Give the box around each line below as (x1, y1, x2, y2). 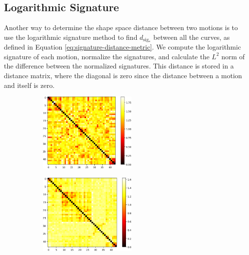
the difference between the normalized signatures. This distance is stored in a (4, 61, 234, 71)
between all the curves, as (153, 32, 230, 42)
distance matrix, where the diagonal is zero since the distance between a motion (4, 70, 242, 81)
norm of (221, 51, 245, 61)
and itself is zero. (4, 80, 55, 90)
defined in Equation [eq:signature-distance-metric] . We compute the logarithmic (4, 42, 241, 52)
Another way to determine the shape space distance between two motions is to (4, 22, 238, 33)
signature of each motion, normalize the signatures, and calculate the (4, 51, 210, 61)
